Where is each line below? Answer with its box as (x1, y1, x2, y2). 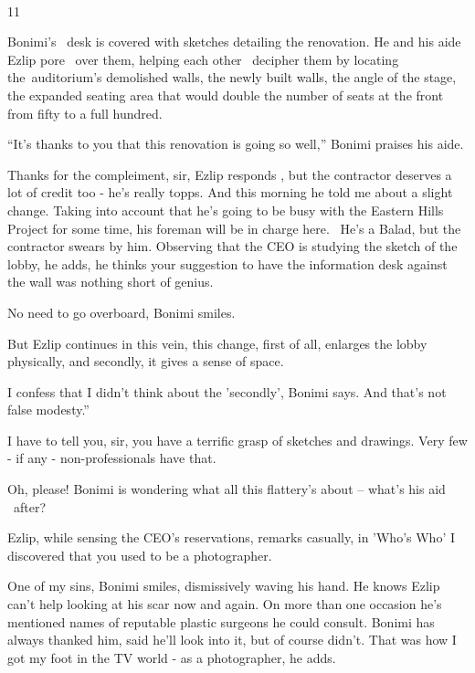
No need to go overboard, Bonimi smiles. (7, 302, 236, 321)
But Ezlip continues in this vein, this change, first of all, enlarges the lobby (7, 333, 427, 352)
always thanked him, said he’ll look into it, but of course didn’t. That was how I (7, 630, 457, 649)
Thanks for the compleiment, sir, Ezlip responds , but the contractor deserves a (7, 164, 452, 184)
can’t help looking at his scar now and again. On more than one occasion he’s (7, 594, 442, 614)
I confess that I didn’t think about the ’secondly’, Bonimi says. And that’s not (7, 382, 447, 401)
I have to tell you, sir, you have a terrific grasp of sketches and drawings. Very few (7, 430, 468, 449)
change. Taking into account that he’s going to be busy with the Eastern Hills (7, 200, 444, 219)
